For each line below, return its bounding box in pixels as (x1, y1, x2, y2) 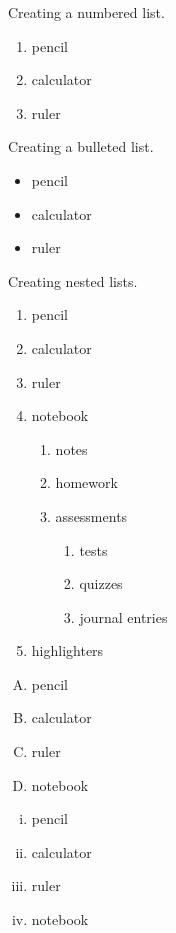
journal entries (79, 606, 168, 627)
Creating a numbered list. (8, 2, 165, 22)
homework (55, 472, 118, 493)
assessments (55, 505, 128, 526)
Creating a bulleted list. (8, 136, 154, 157)
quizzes (79, 573, 123, 594)
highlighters (31, 640, 104, 661)
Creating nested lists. (8, 270, 138, 291)
